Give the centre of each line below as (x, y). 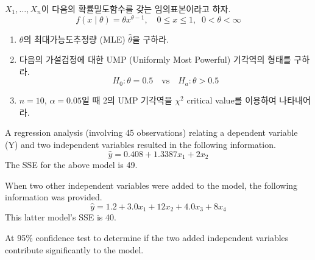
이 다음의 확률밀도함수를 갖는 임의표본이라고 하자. (136, 9)
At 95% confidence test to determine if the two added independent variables (147, 237)
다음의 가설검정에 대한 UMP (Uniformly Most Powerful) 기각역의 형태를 (155, 59)
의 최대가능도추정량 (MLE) (74, 39)
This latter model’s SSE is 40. (61, 217)
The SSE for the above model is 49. (71, 164)
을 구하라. (150, 39)
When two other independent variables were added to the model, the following (151, 185)
